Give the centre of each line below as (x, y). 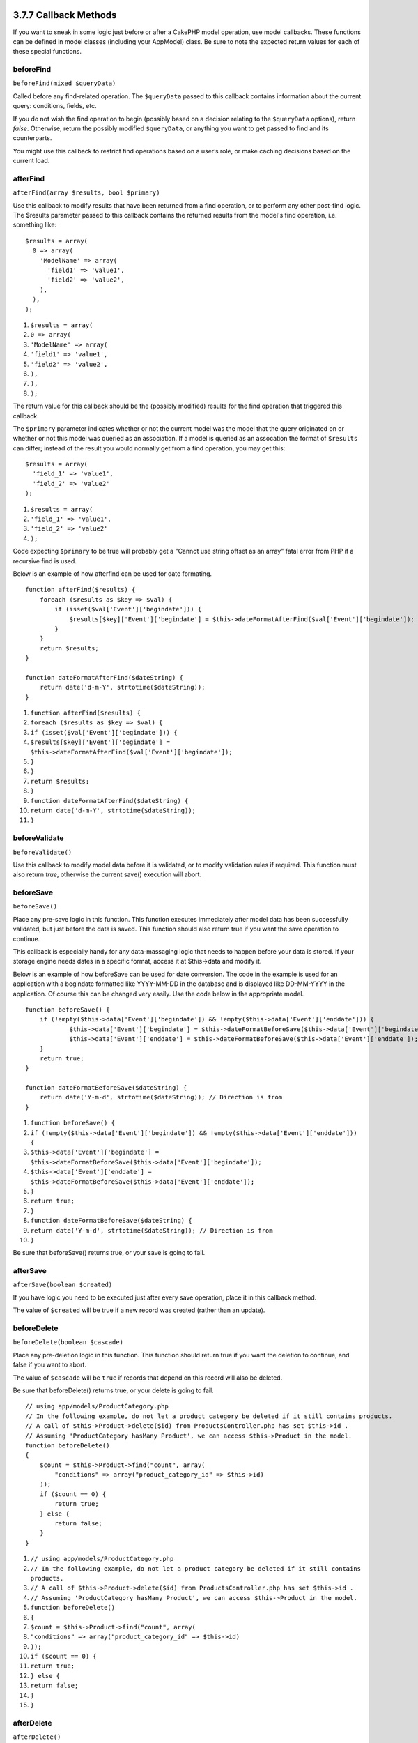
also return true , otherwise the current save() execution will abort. (107, 874)
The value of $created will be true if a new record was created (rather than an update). (139, 1310)
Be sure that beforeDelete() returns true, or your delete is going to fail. (113, 1390)
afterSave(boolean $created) (63, 1285)
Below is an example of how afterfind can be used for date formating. (113, 573)
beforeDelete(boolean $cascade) (68, 1342)
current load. (31, 161)
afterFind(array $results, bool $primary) (86, 193)
